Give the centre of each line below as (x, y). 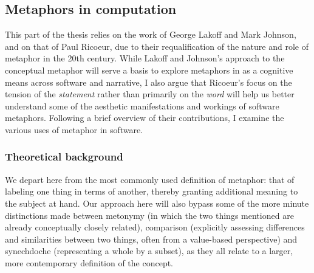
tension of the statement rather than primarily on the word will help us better (150, 94)
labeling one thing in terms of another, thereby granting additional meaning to (152, 191)
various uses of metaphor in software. (74, 129)
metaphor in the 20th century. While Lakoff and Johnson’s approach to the (145, 58)
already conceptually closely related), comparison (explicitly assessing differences (155, 227)
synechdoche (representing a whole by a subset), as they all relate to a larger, (149, 251)
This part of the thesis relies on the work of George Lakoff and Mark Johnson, (151, 34)
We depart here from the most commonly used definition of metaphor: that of (150, 179)
